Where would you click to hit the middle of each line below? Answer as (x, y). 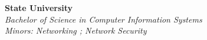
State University (39, 8)
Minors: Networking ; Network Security (76, 30)
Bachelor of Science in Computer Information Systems (103, 19)
